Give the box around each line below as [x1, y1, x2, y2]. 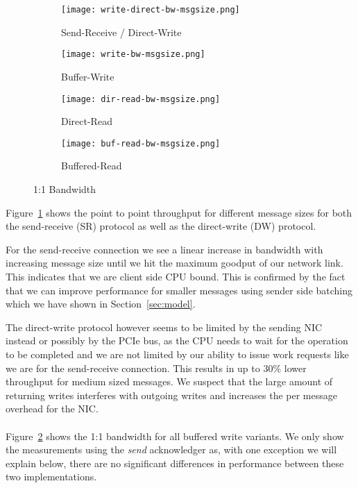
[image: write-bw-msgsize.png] [61, 49, 205, 60]
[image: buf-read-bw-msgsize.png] [61, 138, 221, 149]
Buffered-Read [61, 158, 122, 173]
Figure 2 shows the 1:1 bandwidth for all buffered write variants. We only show [6, 428, 344, 443]
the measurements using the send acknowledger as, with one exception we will [6, 442, 337, 457]
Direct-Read [61, 114, 112, 128]
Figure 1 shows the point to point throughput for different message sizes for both [6, 205, 352, 219]
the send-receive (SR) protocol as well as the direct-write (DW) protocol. [6, 219, 316, 233]
